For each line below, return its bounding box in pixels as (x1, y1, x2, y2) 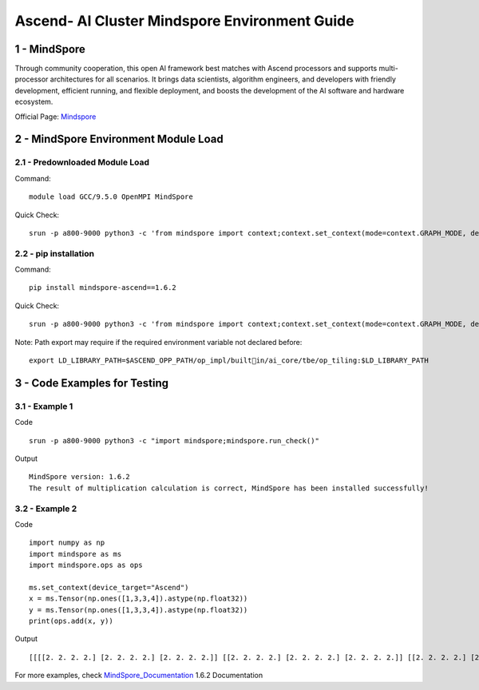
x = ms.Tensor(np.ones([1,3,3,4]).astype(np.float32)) (29, 594, 248, 603)
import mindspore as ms (29, 549, 122, 558)
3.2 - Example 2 (14, 503, 77, 514)
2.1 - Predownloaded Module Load (14, 157, 150, 168)
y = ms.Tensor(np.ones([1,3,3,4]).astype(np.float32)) (29, 605, 248, 614)
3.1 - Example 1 (14, 400, 73, 411)
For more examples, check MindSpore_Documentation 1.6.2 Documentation (14, 671, 263, 680)
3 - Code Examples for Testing (14, 376, 169, 390)
